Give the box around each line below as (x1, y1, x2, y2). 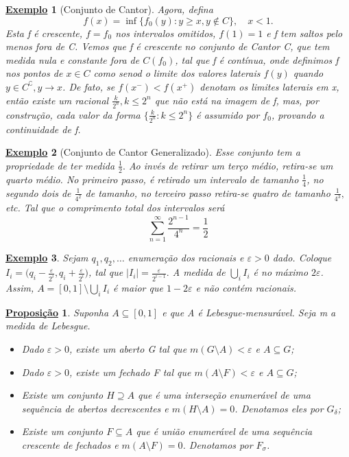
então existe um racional (5, 93, 109, 107)
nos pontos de (5, 66, 63, 80)
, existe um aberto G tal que (69, 341, 187, 355)
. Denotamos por (182, 437, 253, 452)
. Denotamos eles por (234, 401, 324, 415)
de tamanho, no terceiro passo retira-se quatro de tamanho (85, 185, 330, 200)
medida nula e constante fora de (5, 52, 140, 67)
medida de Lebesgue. (5, 318, 91, 333)
